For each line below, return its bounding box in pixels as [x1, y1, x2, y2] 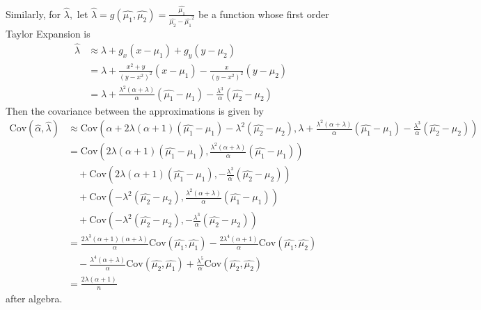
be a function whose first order [198, 6, 329, 21]
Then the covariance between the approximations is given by [6, 103, 264, 117]
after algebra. [6, 291, 63, 306]
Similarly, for [6, 6, 61, 21]
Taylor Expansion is [6, 26, 90, 41]
